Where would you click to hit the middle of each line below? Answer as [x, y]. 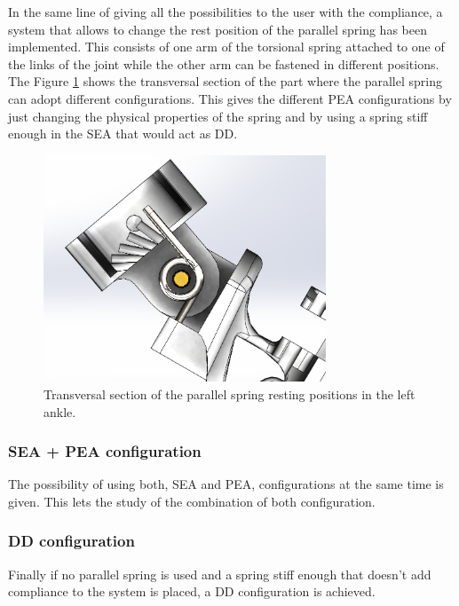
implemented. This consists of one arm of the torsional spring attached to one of [226, 47]
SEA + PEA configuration [105, 451]
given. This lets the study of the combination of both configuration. [192, 501]
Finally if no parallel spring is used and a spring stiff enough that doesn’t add [220, 574]
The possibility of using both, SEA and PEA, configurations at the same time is [226, 484]
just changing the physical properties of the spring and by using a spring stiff [218, 116]
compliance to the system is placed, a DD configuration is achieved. [192, 591]
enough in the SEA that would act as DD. [123, 134]
